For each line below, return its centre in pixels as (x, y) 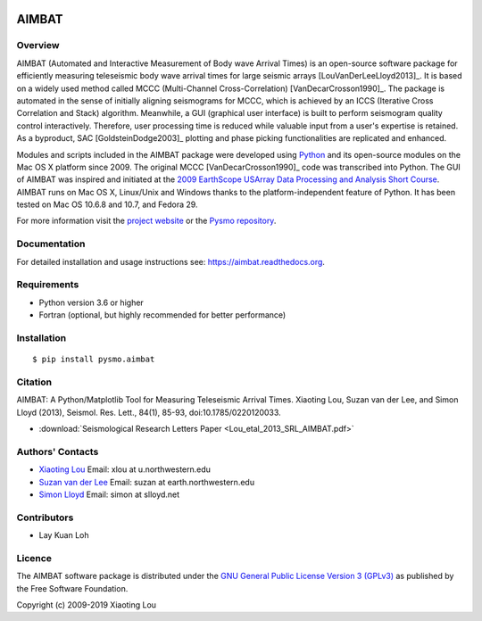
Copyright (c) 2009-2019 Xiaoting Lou (86, 604)
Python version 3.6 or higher (91, 302)
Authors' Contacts (58, 451)
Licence (34, 558)
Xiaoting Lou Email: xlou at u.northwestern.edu (125, 469)
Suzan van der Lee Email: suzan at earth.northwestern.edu (146, 482)
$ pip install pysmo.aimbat (94, 360)
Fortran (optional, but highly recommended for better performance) (162, 315)
